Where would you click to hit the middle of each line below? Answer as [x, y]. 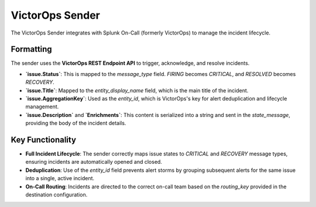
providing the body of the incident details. [76, 123]
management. [42, 107]
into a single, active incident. [60, 178]
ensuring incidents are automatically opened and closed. [94, 162]
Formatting [31, 49]
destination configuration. [56, 195]
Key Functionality [43, 140]
